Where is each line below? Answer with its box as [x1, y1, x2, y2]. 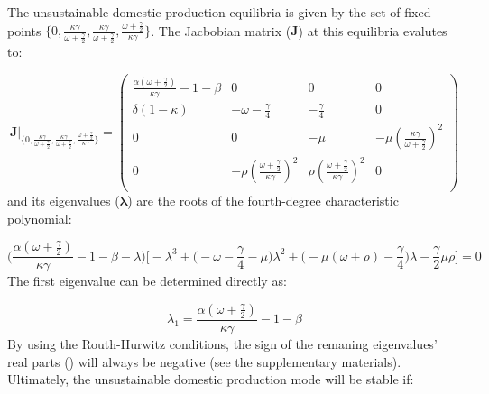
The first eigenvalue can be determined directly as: [7, 271, 287, 290]
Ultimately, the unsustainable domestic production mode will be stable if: [7, 370, 414, 389]
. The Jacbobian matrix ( [151, 21, 291, 40]
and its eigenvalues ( [7, 191, 120, 210]
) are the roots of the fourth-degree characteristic [127, 191, 399, 210]
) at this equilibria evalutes [298, 21, 447, 40]
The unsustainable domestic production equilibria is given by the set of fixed [7, 3, 431, 21]
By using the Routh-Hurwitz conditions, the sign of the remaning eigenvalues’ [7, 334, 438, 353]
